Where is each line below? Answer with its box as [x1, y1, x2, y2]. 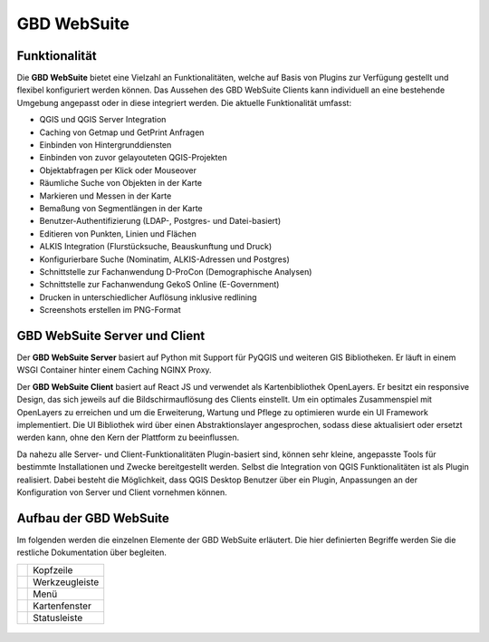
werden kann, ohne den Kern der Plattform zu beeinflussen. [16, 432, 240, 443]
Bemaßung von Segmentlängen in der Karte [39, 202, 203, 213]
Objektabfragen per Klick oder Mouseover [39, 164, 197, 176]
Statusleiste [33, 611, 83, 624]
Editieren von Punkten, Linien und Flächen [39, 228, 197, 239]
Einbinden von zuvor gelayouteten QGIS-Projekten [39, 152, 227, 163]
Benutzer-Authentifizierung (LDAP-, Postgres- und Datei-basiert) [39, 216, 282, 227]
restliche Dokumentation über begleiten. [16, 547, 167, 558]
